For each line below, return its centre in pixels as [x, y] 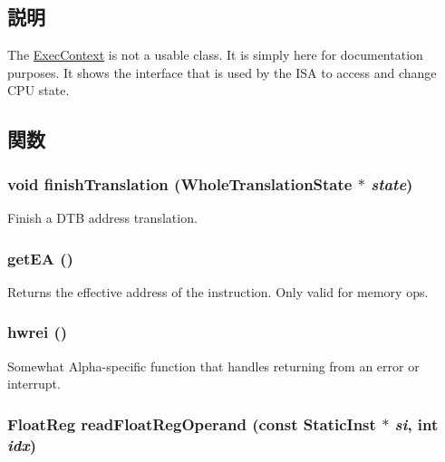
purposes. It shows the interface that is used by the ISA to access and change [222, 72]
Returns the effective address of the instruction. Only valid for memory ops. [218, 291]
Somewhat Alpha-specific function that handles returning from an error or [213, 366]
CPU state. [39, 90]
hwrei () [38, 332]
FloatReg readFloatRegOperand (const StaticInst [192, 423]
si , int [416, 423]
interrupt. [34, 384]
